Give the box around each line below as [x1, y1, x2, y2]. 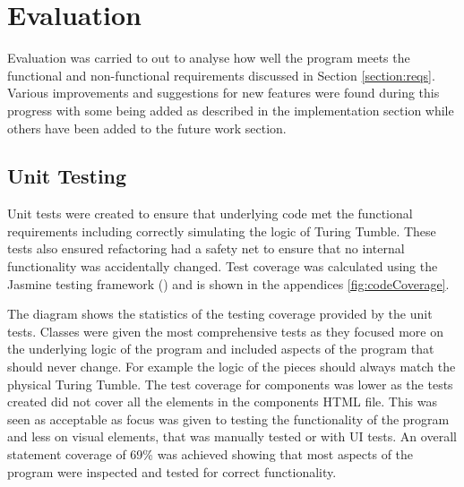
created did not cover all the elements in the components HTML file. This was [7, 392, 438, 411]
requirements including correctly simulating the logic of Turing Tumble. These [7, 221, 436, 240]
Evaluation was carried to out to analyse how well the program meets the [7, 48, 410, 67]
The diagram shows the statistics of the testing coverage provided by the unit [7, 304, 433, 323]
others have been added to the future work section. [7, 118, 287, 137]
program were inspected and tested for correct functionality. [7, 462, 337, 481]
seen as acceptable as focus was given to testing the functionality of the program [7, 409, 450, 428]
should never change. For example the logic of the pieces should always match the [7, 357, 456, 376]
